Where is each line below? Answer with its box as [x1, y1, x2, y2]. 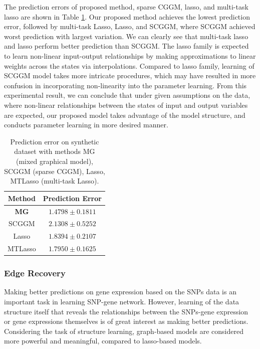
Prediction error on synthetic [10, 136, 99, 146]
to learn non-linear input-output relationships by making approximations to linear [4, 50, 256, 61]
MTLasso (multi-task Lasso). [10, 176, 99, 186]
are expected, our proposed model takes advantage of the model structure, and [4, 109, 245, 120]
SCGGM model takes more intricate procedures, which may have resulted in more [4, 70, 256, 81]
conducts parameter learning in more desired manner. [4, 119, 168, 130]
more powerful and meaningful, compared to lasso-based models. [4, 335, 202, 346]
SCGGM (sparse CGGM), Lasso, [4, 165, 105, 176]
